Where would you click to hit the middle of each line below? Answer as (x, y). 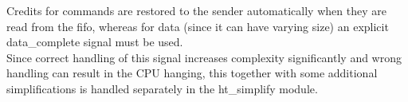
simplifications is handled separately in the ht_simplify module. (162, 88)
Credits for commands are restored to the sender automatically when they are (196, 10)
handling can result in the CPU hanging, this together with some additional (192, 73)
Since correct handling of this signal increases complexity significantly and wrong (204, 57)
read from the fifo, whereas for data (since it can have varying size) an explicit (198, 26)
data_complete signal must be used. (95, 42)
